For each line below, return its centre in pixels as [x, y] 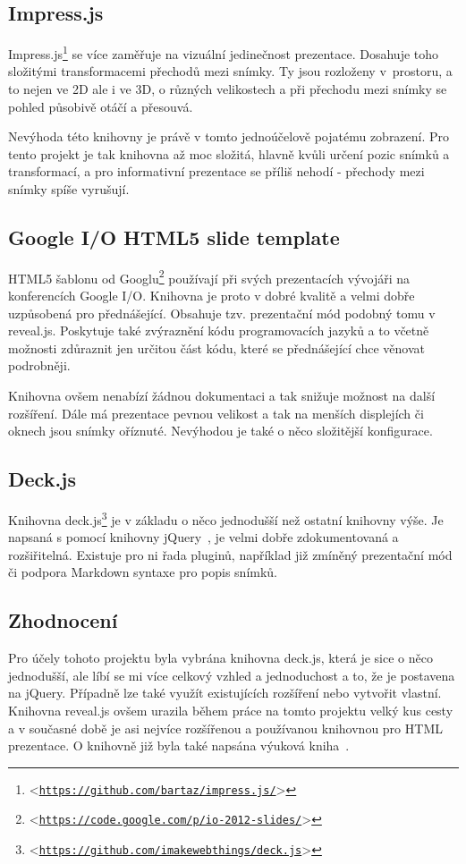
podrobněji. [39, 365]
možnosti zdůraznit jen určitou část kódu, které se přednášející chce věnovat [216, 347]
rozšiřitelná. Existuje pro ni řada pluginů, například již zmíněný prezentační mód [230, 554]
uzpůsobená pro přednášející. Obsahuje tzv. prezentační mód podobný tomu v [222, 313]
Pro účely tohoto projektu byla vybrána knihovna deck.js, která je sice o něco [220, 658]
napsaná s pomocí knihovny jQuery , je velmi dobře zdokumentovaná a [203, 537]
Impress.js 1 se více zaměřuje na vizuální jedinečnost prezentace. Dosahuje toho [224, 52]
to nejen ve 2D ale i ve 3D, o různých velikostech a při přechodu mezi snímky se [228, 89]
